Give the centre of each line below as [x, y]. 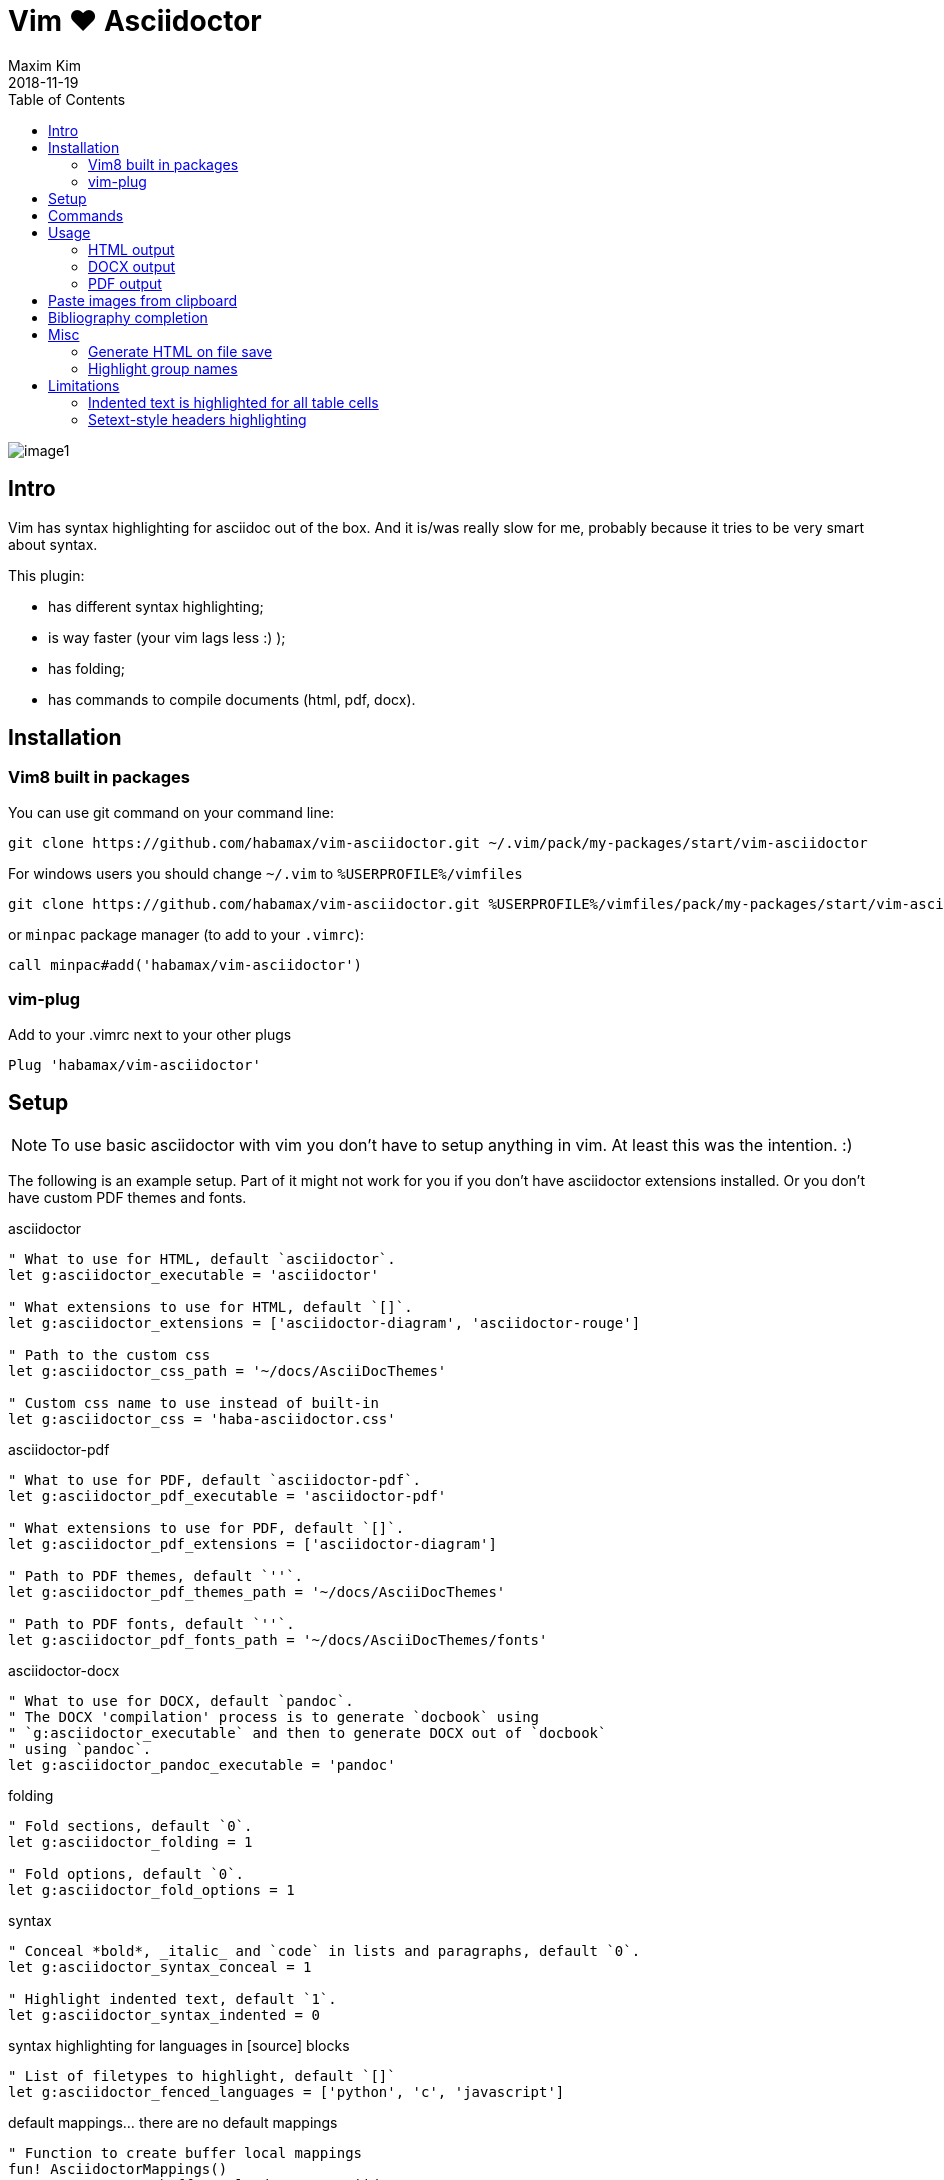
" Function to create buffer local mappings [185, 2153]
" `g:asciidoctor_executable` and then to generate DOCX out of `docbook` [307, 1733]
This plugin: [46, 575]
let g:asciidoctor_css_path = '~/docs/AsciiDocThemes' [227, 1371]
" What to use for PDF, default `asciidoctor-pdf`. [215, 1480]
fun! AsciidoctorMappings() [118, 2169]
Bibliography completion [128, 317]
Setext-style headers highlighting [197, 419]
